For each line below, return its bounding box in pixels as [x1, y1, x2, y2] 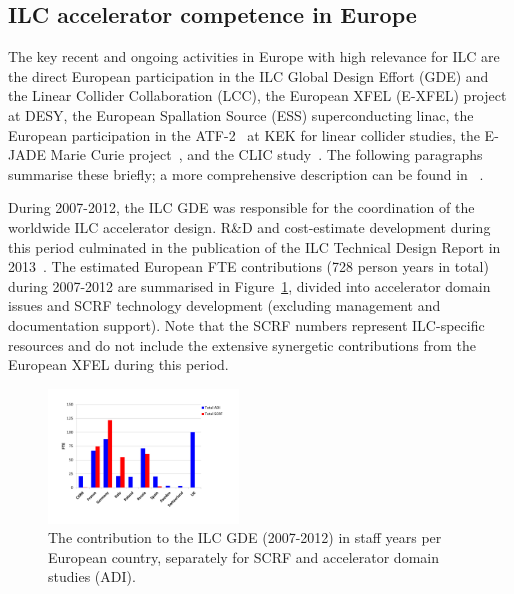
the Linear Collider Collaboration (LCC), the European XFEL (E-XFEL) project [8, 85, 507, 106]
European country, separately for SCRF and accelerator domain [48, 546, 439, 567]
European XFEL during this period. [8, 354, 229, 375]
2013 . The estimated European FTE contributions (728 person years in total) [8, 256, 489, 277]
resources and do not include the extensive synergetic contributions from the [8, 334, 477, 355]
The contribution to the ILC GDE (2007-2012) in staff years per [48, 527, 442, 548]
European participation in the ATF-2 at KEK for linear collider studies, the [8, 124, 480, 145]
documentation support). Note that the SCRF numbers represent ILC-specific [8, 314, 485, 335]
